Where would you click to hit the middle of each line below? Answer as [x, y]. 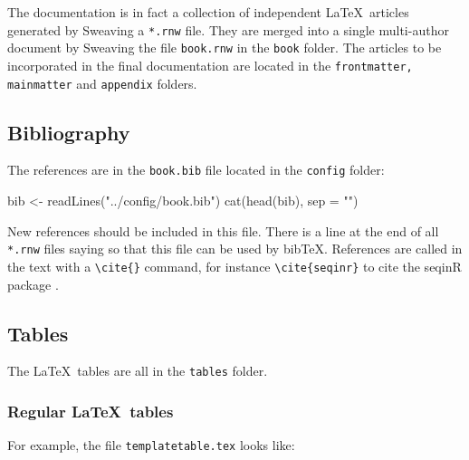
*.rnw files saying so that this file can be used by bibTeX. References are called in [235, 249]
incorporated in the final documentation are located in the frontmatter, [210, 65]
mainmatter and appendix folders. [102, 83]
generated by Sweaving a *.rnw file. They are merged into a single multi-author [228, 29]
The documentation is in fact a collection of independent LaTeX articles [208, 12]
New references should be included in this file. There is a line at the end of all [223, 230]
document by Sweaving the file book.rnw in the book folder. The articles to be [225, 48]
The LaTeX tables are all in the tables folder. [138, 371]
